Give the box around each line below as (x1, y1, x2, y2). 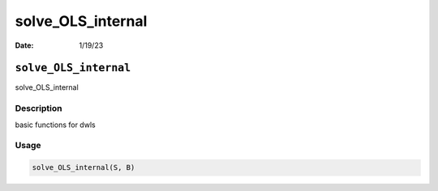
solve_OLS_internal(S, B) (32, 163, 135, 172)
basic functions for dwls (15, 120, 97, 129)
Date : (15, 40, 34, 50)
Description (15, 103, 62, 114)
